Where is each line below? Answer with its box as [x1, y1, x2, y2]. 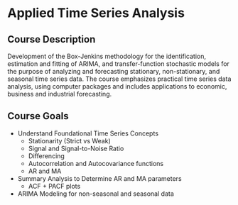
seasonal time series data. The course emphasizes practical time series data [7, 74, 232, 83]
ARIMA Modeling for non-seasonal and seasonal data [17, 189, 174, 198]
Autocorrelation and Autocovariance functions [28, 159, 164, 167]
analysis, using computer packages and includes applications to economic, [7, 82, 227, 90]
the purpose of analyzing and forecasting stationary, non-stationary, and [7, 67, 220, 75]
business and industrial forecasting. [7, 90, 112, 98]
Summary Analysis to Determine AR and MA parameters [17, 174, 183, 182]
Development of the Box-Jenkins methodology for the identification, [7, 52, 207, 60]
